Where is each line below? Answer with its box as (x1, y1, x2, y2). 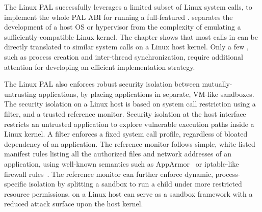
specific (4, 178, 27, 189)
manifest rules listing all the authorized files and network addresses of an (4, 148, 231, 159)
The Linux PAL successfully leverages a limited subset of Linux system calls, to (4, 2, 252, 12)
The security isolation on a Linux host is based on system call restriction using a (4, 98, 256, 109)
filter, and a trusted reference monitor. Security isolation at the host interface (4, 108, 246, 119)
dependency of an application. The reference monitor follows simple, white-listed (4, 138, 255, 149)
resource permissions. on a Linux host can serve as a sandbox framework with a (4, 188, 253, 199)
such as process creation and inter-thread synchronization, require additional (4, 51, 243, 62)
